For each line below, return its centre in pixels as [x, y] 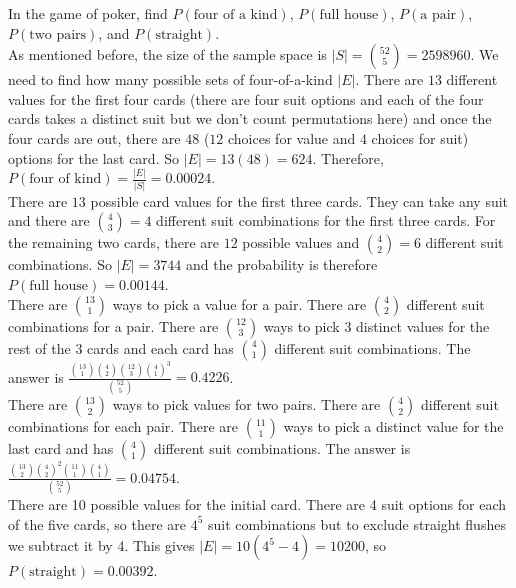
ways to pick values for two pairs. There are [246, 403]
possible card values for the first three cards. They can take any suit [299, 200]
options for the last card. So [93, 157]
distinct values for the [423, 325]
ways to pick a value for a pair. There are [239, 303]
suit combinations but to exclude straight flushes [356, 523]
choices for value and [291, 137]
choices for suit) [420, 137]
